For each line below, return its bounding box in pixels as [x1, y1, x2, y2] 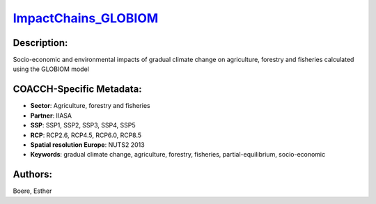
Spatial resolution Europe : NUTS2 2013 [30, 140, 146, 149]
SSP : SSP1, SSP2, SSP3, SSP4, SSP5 [30, 121, 136, 130]
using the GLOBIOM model [13, 65, 90, 73]
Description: [13, 37, 68, 49]
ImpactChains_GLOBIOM [13, 10, 159, 26]
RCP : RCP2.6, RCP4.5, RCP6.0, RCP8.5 [30, 131, 142, 139]
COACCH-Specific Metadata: [13, 84, 142, 95]
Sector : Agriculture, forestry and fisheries [30, 102, 150, 110]
